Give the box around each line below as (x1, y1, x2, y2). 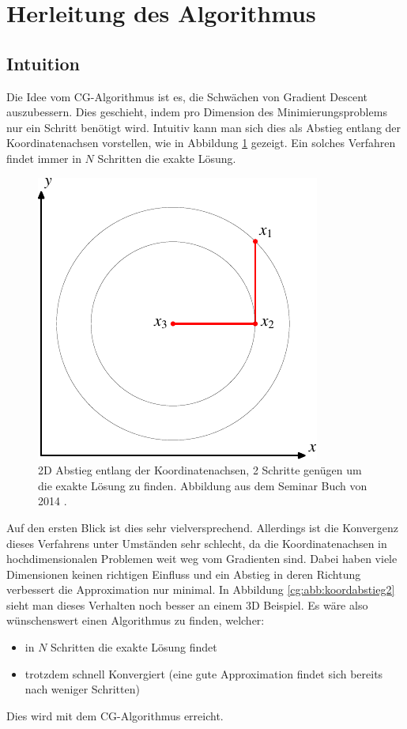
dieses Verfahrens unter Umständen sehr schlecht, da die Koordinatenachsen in (6, 534, 387, 551)
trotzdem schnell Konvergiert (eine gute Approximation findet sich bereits (24, 665, 383, 682)
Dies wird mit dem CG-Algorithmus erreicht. (6, 707, 224, 723)
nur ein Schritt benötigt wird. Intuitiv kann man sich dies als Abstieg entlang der (6, 119, 401, 135)
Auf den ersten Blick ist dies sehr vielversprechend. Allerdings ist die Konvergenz (6, 519, 398, 535)
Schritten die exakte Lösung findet (51, 639, 217, 655)
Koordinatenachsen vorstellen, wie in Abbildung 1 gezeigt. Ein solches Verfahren (6, 134, 396, 151)
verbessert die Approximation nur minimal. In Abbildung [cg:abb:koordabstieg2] (6, 581, 395, 598)
